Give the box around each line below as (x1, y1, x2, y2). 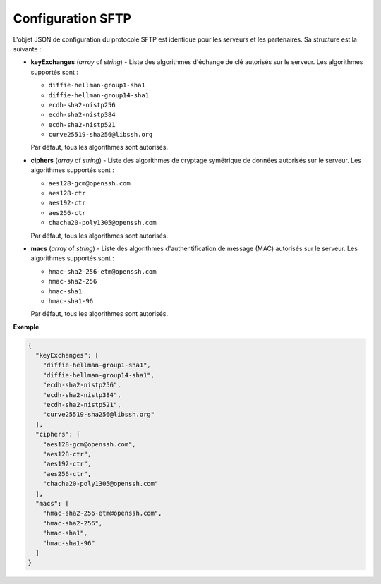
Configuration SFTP (13, 11, 132, 26)
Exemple (13, 322, 40, 331)
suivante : (13, 44, 42, 53)
